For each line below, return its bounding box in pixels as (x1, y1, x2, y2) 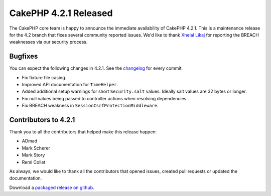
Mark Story (22, 152, 45, 158)
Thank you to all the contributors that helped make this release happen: (9, 129, 157, 135)
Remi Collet (22, 159, 46, 165)
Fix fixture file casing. (22, 74, 67, 80)
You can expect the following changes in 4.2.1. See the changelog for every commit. (9, 65, 183, 71)
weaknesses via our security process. (9, 39, 88, 45)
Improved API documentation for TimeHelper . (22, 82, 118, 88)
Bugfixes (9, 52, 38, 61)
